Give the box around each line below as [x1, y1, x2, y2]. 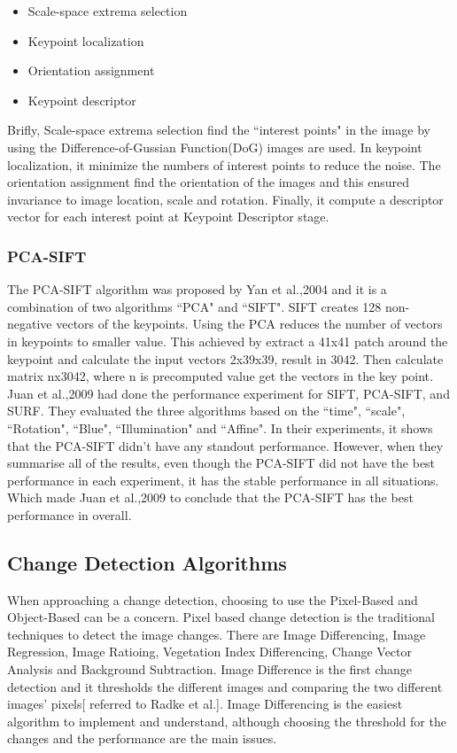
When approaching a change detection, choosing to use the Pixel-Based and [7, 590, 418, 609]
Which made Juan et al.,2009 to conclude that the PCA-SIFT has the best [7, 488, 414, 507]
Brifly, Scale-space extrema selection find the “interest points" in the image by [7, 120, 430, 139]
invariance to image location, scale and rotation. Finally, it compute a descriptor [7, 190, 444, 208]
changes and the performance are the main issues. [7, 729, 277, 748]
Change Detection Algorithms [7, 548, 287, 576]
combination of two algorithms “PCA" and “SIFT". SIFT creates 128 [7, 297, 382, 315]
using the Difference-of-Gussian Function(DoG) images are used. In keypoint [7, 137, 422, 156]
